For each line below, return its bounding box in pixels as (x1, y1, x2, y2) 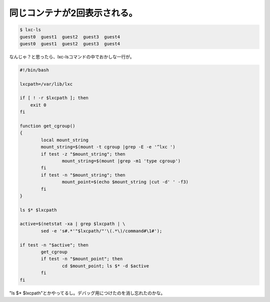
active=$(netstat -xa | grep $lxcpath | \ (19, 221, 125, 227)
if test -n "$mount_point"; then (40, 256, 123, 262)
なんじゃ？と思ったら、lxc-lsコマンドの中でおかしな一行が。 (9, 53, 134, 59)
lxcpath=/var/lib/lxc (19, 81, 73, 87)
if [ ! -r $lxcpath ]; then (19, 95, 88, 101)
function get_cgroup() (19, 123, 75, 129)
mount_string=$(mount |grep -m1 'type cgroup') (61, 158, 181, 163)
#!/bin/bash (19, 67, 49, 72)
